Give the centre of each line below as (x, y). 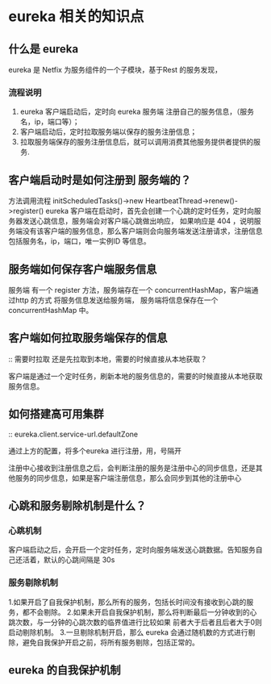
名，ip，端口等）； (50, 122)
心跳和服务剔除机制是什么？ (77, 505)
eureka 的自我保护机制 (65, 670)
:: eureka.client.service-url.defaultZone (73, 434)
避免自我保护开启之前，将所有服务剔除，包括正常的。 (110, 642)
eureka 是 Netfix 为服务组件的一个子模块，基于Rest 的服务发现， (115, 70)
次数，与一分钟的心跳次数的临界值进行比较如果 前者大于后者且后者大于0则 (138, 622)
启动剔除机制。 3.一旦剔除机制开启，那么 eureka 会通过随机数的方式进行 (128, 632)
